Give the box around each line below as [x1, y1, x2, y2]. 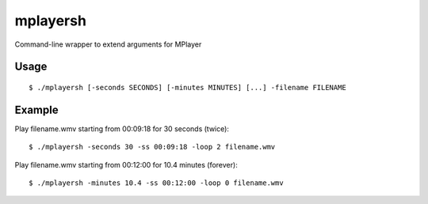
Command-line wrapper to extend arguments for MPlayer [14, 40, 202, 49]
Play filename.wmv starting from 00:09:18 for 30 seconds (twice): [14, 123, 230, 134]
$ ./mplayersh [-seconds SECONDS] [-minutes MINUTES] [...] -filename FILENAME [29, 83, 346, 92]
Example [14, 103, 59, 116]
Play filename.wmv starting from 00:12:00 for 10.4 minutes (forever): [14, 160, 238, 169]
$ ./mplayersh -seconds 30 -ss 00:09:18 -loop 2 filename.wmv [29, 142, 276, 152]
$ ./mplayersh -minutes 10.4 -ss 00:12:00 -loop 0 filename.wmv [29, 179, 285, 187]
